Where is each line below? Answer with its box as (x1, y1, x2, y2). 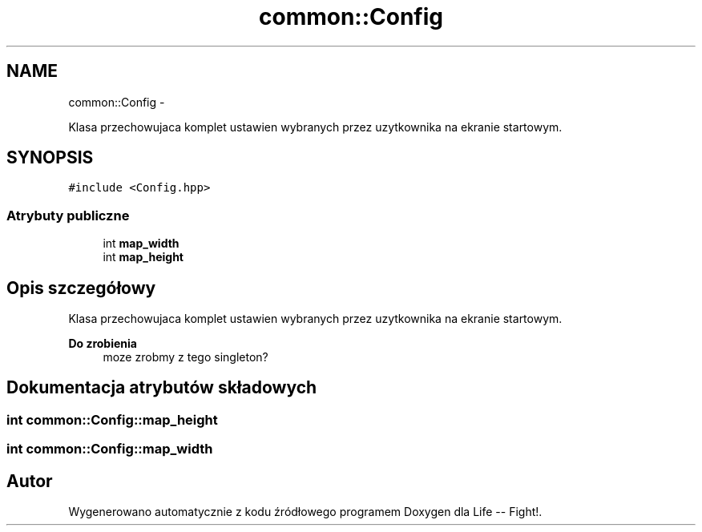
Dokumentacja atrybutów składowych (6, 377, 317, 398)
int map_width (103, 236, 180, 251)
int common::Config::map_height (6, 411, 218, 428)
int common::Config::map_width (6, 441, 213, 457)
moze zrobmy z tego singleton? (103, 350, 268, 365)
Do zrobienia (68, 337, 137, 351)
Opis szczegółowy (6, 277, 156, 298)
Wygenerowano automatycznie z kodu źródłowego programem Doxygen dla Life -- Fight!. (68, 505, 543, 519)
